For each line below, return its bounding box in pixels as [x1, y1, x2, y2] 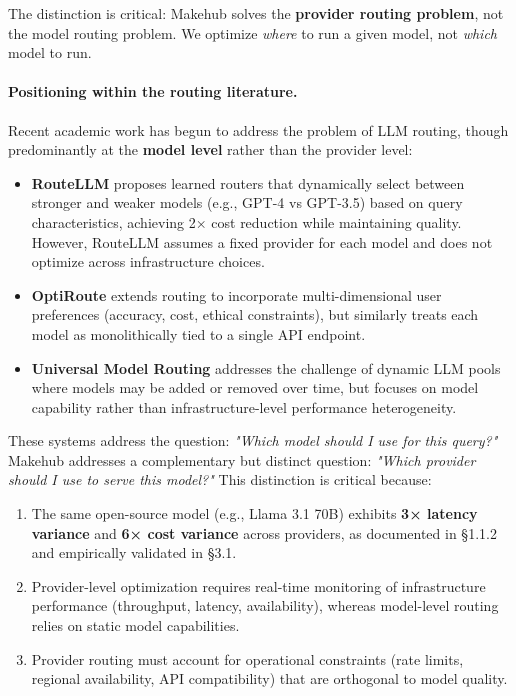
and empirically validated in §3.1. [31, 542, 237, 563]
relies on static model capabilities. [31, 615, 240, 636]
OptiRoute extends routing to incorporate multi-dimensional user [31, 284, 442, 305]
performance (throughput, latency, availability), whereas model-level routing [31, 595, 499, 616]
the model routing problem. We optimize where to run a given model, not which [8, 22, 498, 43]
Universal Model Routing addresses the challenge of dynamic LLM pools [31, 357, 501, 378]
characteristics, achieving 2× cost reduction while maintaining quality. [31, 211, 462, 232]
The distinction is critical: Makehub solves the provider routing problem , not [8, 3, 504, 23]
